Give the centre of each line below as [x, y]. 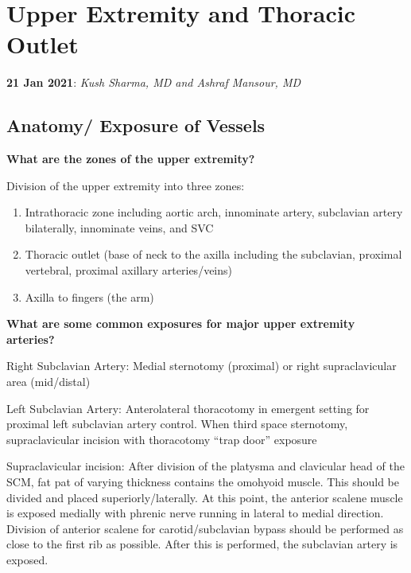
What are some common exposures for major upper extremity [181, 324]
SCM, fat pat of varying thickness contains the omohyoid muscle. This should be [203, 482]
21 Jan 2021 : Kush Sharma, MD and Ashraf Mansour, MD [154, 82]
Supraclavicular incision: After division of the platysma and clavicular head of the [205, 466]
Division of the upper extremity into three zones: [126, 185]
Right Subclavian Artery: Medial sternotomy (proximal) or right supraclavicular [202, 366]
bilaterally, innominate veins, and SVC [119, 227]
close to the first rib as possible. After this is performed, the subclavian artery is [202, 544]
